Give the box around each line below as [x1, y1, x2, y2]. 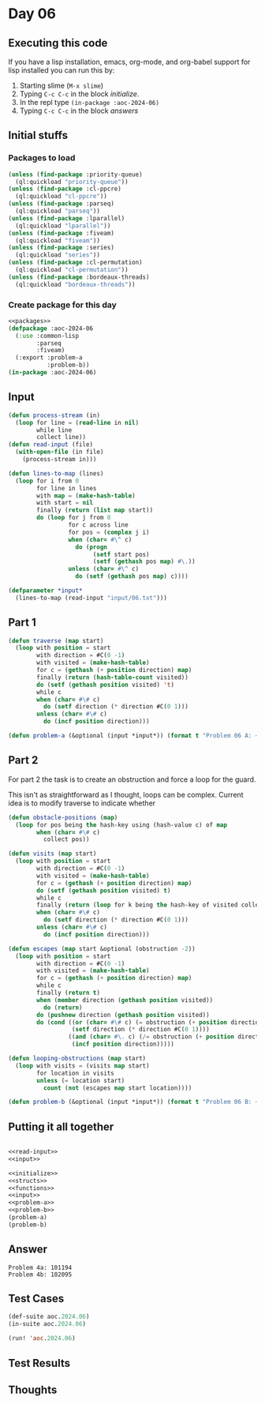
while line [36, 426, 73, 434]
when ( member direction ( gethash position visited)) [36, 996, 214, 1004]
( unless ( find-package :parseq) [8, 200, 114, 208]
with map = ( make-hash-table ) [36, 491, 136, 500]
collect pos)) [43, 835, 90, 843]
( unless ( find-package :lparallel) [8, 214, 125, 222]
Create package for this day [8, 299, 117, 310]
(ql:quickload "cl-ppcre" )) [15, 193, 108, 201]
